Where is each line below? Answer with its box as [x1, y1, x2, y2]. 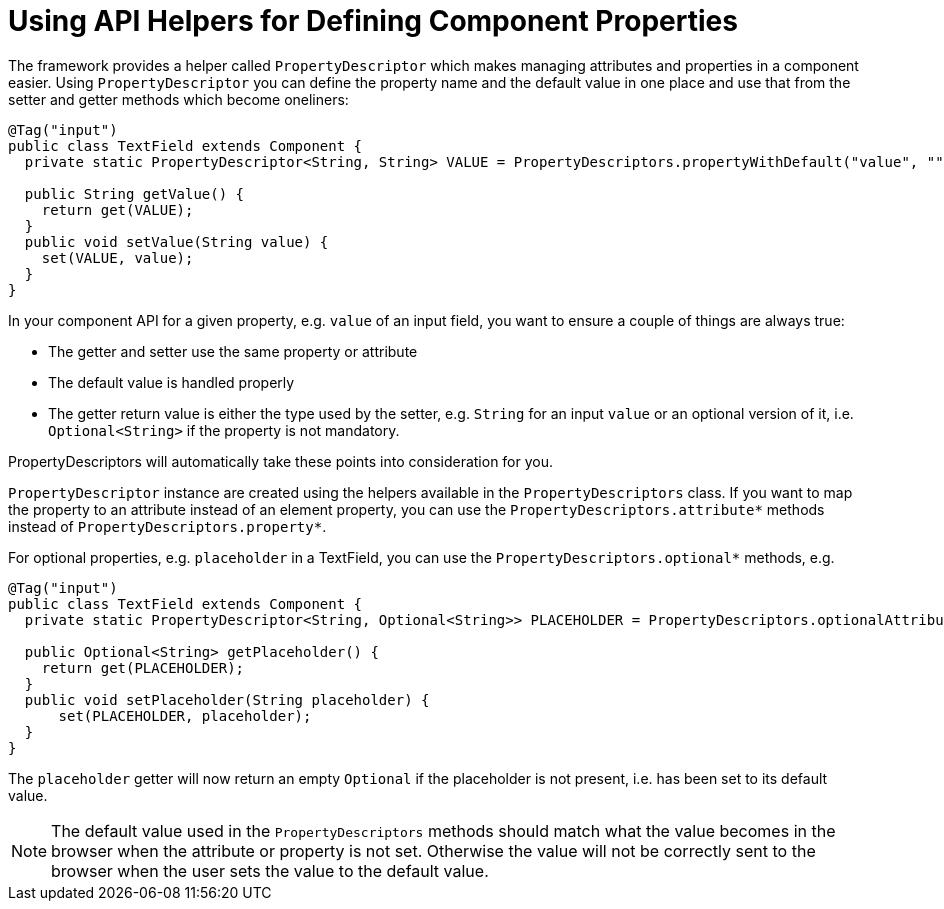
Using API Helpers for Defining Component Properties [8, 4, 738, 38]
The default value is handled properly [48, 373, 295, 391]
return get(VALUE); [41, 201, 194, 218]
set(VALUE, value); [41, 249, 194, 266]
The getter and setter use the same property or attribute [48, 342, 418, 360]
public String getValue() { [24, 185, 245, 202]
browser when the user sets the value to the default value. [51, 860, 489, 881]
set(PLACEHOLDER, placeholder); [58, 707, 312, 724]
